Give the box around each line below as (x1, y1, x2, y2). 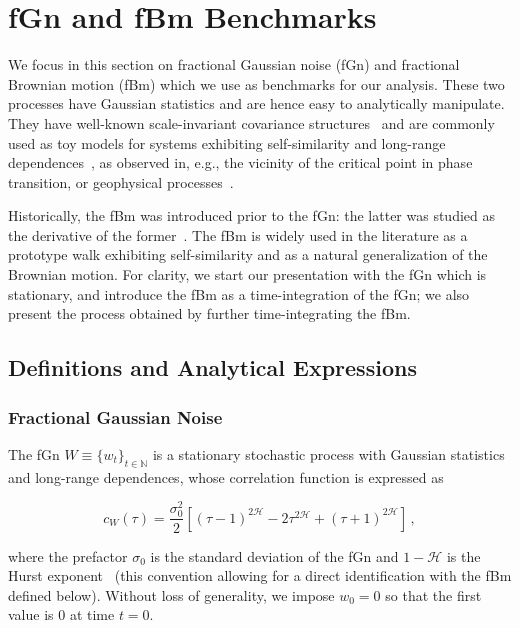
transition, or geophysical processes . (8, 171, 234, 192)
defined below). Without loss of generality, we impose (8, 584, 335, 605)
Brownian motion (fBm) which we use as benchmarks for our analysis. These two (8, 73, 505, 94)
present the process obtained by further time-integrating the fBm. (8, 303, 411, 324)
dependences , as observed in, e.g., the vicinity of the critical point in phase (8, 152, 473, 173)
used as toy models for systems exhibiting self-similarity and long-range (8, 132, 446, 153)
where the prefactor (8, 545, 128, 566)
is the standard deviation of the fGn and (150, 545, 399, 566)
